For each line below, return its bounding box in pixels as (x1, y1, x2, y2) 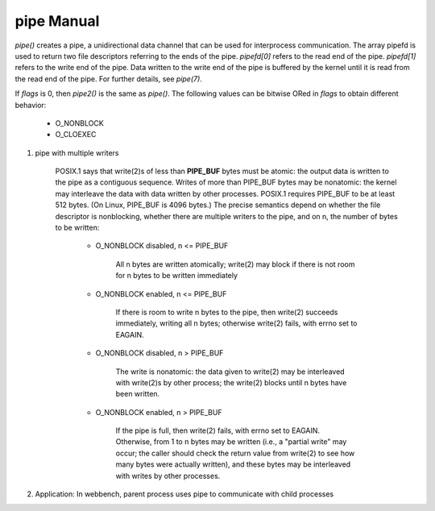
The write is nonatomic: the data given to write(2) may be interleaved (115, 367, 346, 376)
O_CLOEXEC (55, 130, 97, 139)
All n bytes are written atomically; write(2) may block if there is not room (115, 259, 355, 269)
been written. (115, 389, 160, 399)
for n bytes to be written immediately (115, 271, 238, 280)
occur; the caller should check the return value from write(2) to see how (115, 448, 355, 458)
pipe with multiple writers (35, 147, 119, 157)
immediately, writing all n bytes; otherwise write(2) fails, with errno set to (115, 318, 358, 328)
